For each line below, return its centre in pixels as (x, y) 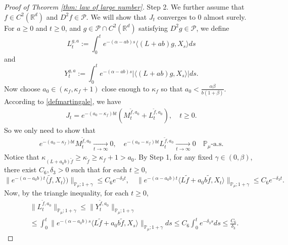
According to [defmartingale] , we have (63, 101)
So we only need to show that (50, 130)
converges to (176, 16)
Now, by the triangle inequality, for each (66, 193)
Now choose (22, 88)
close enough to (126, 88)
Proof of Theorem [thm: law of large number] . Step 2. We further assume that (124, 7)
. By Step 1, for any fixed (173, 157)
